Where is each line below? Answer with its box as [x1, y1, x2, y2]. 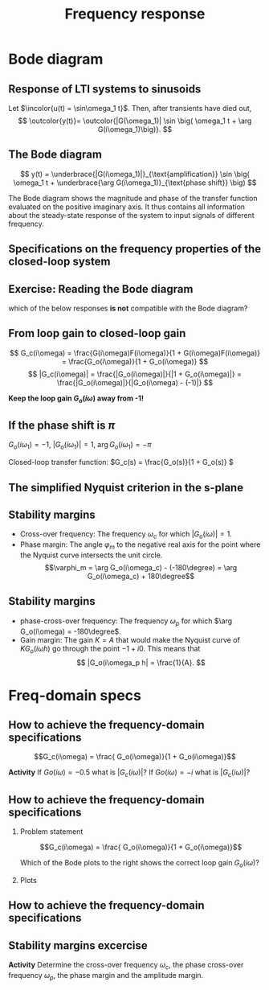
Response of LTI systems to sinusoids [8, 82, 202, 96]
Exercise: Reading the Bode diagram [8, 282, 194, 296]
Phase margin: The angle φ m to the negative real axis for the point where [19, 540, 261, 552]
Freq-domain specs [8, 686, 142, 705]
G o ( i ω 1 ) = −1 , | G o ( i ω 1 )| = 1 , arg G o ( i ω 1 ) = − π [8, 440, 152, 451]
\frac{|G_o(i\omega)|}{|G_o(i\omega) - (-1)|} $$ [56, 377, 214, 387]
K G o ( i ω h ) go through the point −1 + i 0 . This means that [19, 643, 201, 655]
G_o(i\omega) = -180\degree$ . [19, 626, 122, 636]
